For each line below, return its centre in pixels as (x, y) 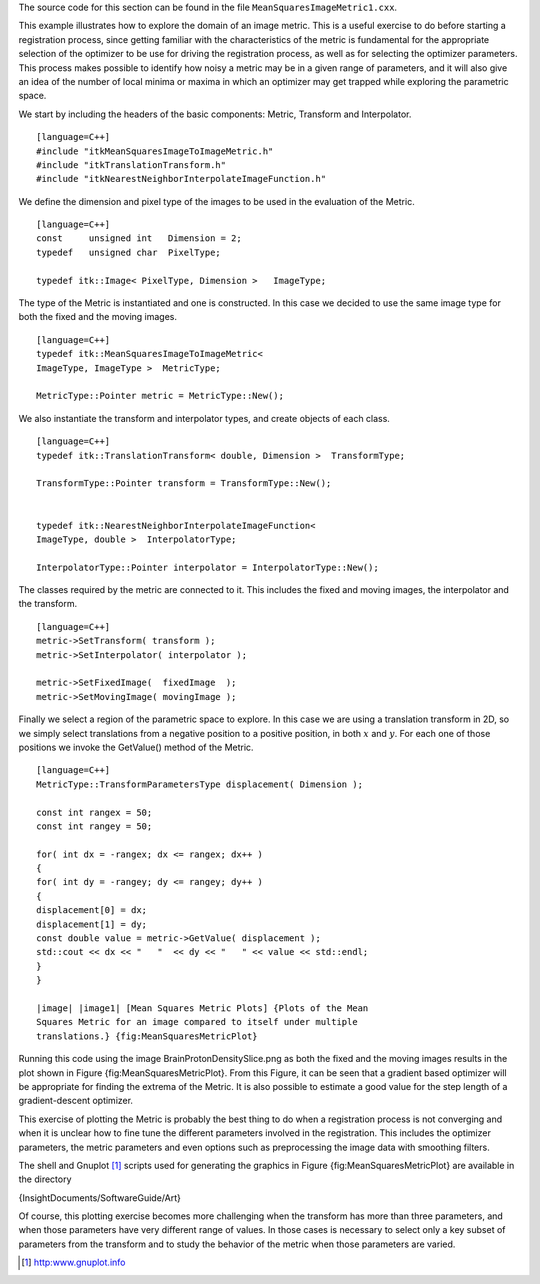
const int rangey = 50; (94, 826)
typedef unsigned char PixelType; (129, 252)
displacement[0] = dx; (92, 910)
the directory (45, 1179)
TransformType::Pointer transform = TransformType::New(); (184, 483)
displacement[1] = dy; (92, 924)
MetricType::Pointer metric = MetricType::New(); (160, 396)
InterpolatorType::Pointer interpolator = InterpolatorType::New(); (207, 567)
